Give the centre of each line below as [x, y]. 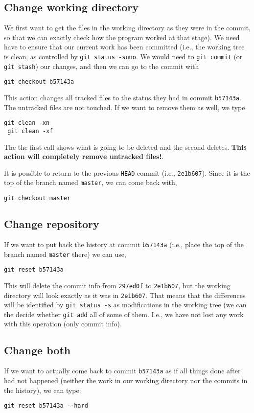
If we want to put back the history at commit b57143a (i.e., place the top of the [124, 244]
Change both [37, 350]
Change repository [52, 224]
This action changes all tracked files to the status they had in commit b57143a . [123, 97]
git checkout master [37, 198]
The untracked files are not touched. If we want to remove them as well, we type [125, 107]
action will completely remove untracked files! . [84, 156]
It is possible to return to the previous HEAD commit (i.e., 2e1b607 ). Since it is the [127, 172]
